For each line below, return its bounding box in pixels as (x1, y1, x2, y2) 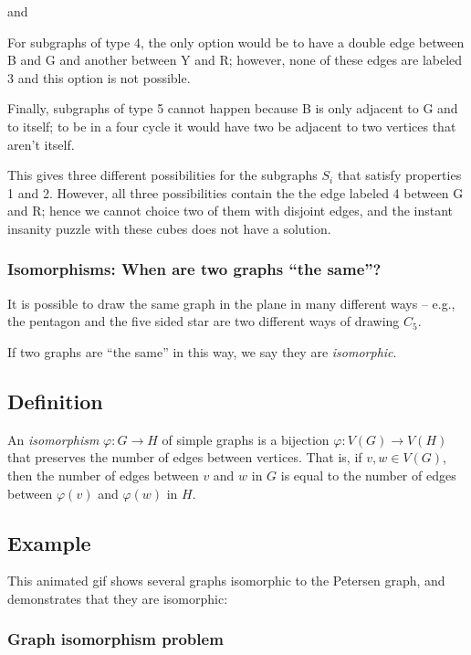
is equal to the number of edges (280, 465, 456, 484)
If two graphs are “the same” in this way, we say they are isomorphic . (7, 342, 397, 361)
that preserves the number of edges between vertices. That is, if (7, 448, 362, 467)
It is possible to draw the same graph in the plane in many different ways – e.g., (7, 293, 455, 312)
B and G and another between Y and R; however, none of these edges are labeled (7, 50, 463, 69)
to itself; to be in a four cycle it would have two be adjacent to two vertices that (7, 116, 456, 135)
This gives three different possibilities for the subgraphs (7, 165, 318, 185)
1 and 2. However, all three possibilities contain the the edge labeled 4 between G (7, 183, 464, 202)
